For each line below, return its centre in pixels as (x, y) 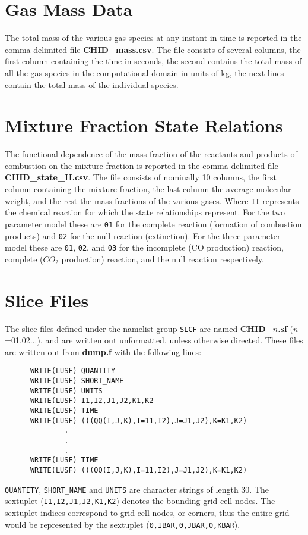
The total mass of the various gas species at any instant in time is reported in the (153, 38)
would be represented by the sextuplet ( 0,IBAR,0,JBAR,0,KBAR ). (123, 524)
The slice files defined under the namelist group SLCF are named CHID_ (139, 328)
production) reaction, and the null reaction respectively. (163, 259)
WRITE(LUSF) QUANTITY (73, 371)
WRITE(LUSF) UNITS (66, 391)
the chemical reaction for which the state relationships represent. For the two (145, 212)
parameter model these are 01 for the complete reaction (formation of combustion (153, 223)
